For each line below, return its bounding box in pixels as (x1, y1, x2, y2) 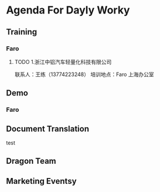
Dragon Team (6, 156, 57, 166)
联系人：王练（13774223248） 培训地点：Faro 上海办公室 (14, 71, 154, 78)
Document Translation (6, 124, 90, 133)
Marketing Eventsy (6, 176, 77, 186)
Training (6, 27, 38, 37)
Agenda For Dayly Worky (6, 4, 130, 17)
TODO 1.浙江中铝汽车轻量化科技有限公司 (14, 58, 112, 65)
